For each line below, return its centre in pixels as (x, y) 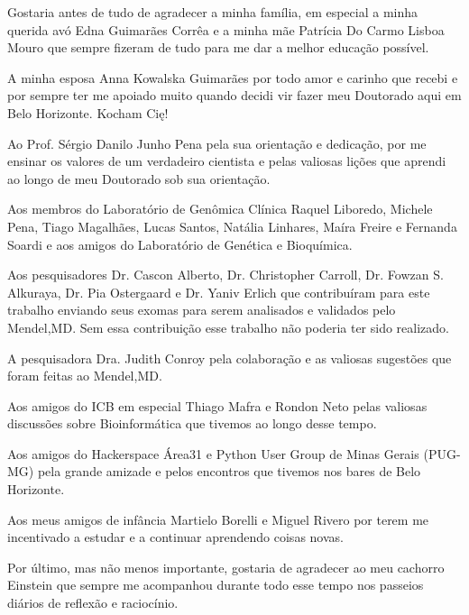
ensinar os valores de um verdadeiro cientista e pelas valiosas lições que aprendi (227, 161)
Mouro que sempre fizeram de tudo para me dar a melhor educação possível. (218, 47)
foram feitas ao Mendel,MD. (85, 376)
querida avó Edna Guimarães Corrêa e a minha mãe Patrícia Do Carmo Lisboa (226, 29)
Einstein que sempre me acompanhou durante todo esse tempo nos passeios (216, 585)
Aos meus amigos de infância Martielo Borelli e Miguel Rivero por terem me (218, 519)
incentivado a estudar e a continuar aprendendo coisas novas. (175, 537)
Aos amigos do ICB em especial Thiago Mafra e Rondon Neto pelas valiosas (217, 405)
